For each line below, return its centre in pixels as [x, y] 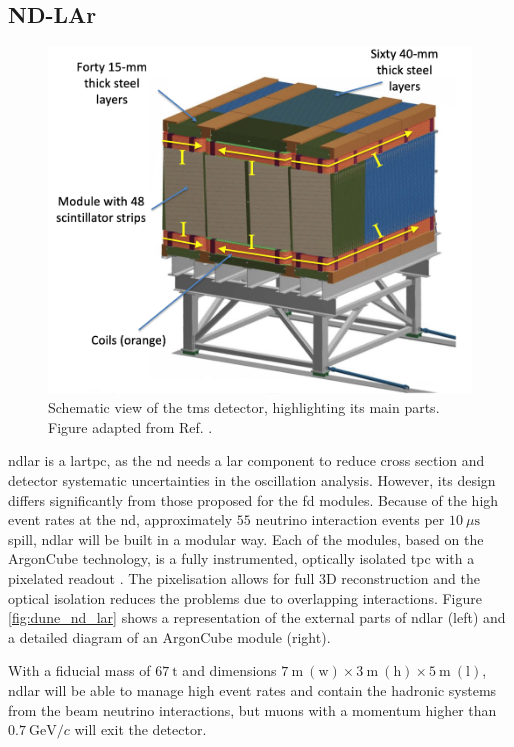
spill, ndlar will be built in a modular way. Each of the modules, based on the [246, 538]
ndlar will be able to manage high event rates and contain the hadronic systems [252, 689]
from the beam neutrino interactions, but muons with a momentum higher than [252, 709]
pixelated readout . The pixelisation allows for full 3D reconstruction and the [244, 577]
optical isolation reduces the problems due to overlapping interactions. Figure [245, 597]
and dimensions [229, 670]
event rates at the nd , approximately [120, 519]
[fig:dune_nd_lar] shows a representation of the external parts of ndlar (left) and [257, 617]
